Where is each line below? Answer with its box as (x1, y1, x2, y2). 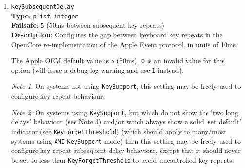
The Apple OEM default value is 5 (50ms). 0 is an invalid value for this (11, 55, 225, 66)
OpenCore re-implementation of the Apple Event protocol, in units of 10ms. (11, 39, 238, 49)
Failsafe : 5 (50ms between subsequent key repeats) (11, 20, 165, 30)
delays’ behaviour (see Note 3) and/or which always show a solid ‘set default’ (11, 117, 242, 127)
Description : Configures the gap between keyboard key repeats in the (11, 29, 223, 39)
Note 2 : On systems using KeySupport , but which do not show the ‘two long (11, 107, 239, 117)
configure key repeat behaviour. (11, 91, 105, 101)
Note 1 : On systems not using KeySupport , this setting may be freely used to (11, 81, 241, 91)
